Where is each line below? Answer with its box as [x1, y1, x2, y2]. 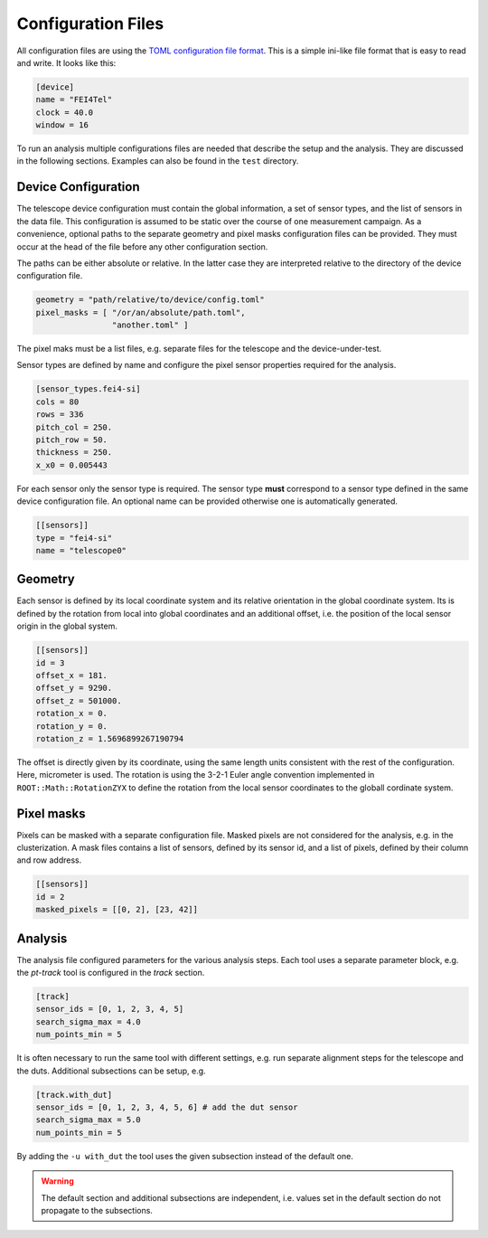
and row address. [16, 855, 82, 865]
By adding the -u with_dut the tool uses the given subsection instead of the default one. [16, 1150, 354, 1161]
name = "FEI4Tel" [35, 95, 113, 105]
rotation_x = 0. [35, 708, 108, 719]
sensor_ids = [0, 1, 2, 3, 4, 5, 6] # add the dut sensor [35, 1101, 298, 1112]
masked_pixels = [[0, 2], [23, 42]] [35, 904, 199, 915]
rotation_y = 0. [35, 721, 108, 732]
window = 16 [35, 120, 89, 130]
